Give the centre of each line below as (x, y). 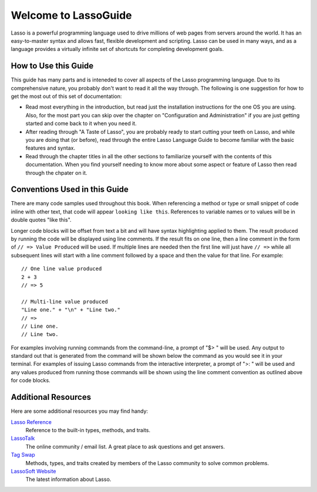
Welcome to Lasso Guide (71, 15)
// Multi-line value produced (65, 301)
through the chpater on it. (56, 172)
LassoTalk (23, 438)
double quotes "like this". (41, 220)
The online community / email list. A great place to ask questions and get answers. (125, 446)
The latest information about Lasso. (68, 479)
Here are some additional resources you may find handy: (80, 411)
